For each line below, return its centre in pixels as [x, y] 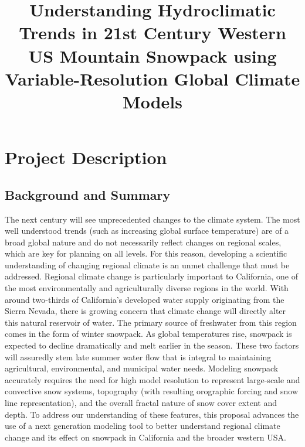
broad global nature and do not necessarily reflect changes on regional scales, [143, 242]
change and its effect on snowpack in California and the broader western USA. [145, 437]
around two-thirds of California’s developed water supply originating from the [145, 299]
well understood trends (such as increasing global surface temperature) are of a [147, 231]
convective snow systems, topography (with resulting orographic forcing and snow [151, 391]
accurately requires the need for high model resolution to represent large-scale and [152, 379]
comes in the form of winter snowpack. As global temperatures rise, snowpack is [148, 334]
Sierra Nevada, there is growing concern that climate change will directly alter [145, 311]
